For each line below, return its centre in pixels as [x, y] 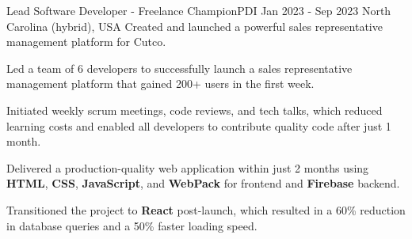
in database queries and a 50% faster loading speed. [132, 225]
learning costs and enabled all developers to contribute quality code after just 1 [199, 125]
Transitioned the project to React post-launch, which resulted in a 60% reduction [206, 209]
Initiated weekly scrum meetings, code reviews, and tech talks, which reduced [195, 110]
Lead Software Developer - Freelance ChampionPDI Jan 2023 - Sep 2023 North [199, 10]
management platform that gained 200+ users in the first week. [160, 83]
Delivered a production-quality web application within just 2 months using [188, 167]
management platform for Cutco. [86, 42]
